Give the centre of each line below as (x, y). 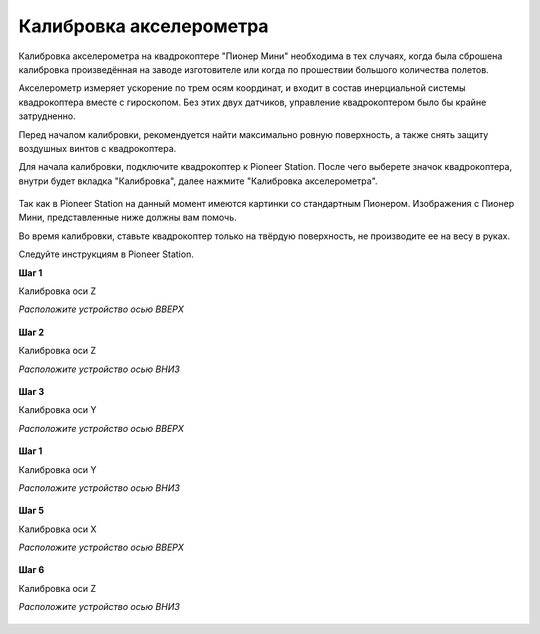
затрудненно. (47, 116)
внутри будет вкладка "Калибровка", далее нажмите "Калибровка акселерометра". (198, 181)
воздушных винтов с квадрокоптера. (97, 148)
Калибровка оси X (57, 529)
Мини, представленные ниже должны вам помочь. (127, 217)
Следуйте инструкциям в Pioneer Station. (106, 254)
